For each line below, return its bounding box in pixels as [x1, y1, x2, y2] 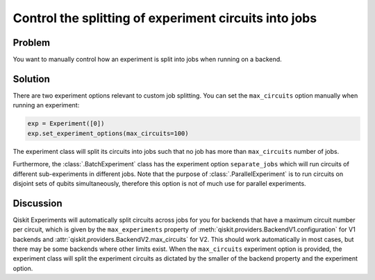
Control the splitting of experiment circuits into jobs [12, 10, 317, 26]
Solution [12, 73, 50, 85]
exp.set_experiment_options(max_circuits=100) [27, 129, 189, 137]
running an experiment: [12, 101, 80, 110]
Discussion [12, 198, 62, 209]
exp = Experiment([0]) [27, 120, 105, 128]
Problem [12, 37, 51, 49]
